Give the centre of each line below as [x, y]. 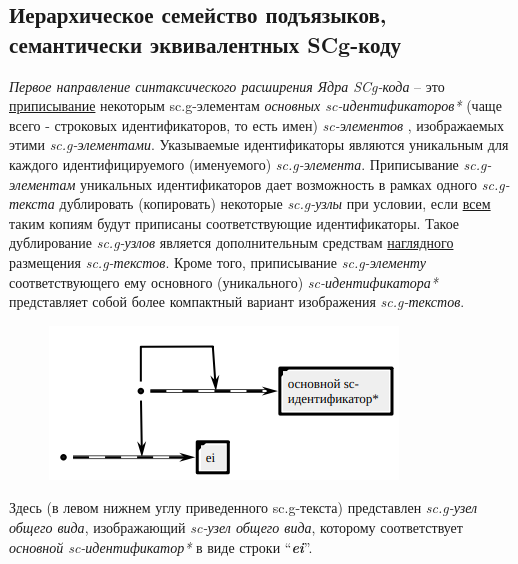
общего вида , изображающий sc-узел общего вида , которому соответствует [236, 526]
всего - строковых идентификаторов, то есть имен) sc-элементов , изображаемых [257, 124]
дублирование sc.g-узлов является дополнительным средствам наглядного [231, 242]
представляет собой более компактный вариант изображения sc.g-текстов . [237, 301]
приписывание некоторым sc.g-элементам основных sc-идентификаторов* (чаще [255, 105]
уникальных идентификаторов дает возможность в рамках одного [279, 183]
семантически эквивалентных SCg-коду [205, 43]
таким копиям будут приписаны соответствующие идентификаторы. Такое [234, 222]
